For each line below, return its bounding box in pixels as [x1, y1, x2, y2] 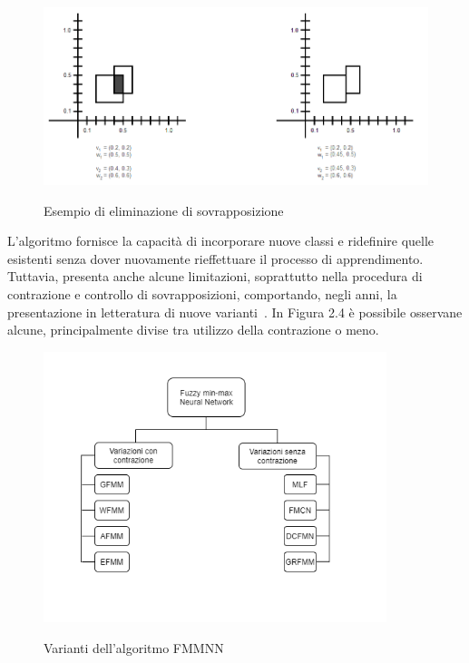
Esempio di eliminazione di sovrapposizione [44, 200, 284, 219]
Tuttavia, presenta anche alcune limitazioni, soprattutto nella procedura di [7, 267, 423, 286]
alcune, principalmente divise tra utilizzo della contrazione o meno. [7, 320, 379, 339]
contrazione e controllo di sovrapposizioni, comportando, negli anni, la [7, 285, 397, 304]
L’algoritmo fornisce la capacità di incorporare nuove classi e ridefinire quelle [7, 231, 435, 250]
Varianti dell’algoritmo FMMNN [44, 638, 224, 657]
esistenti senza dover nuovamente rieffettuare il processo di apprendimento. [7, 249, 424, 268]
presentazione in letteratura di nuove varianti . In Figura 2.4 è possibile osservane [7, 302, 463, 321]
